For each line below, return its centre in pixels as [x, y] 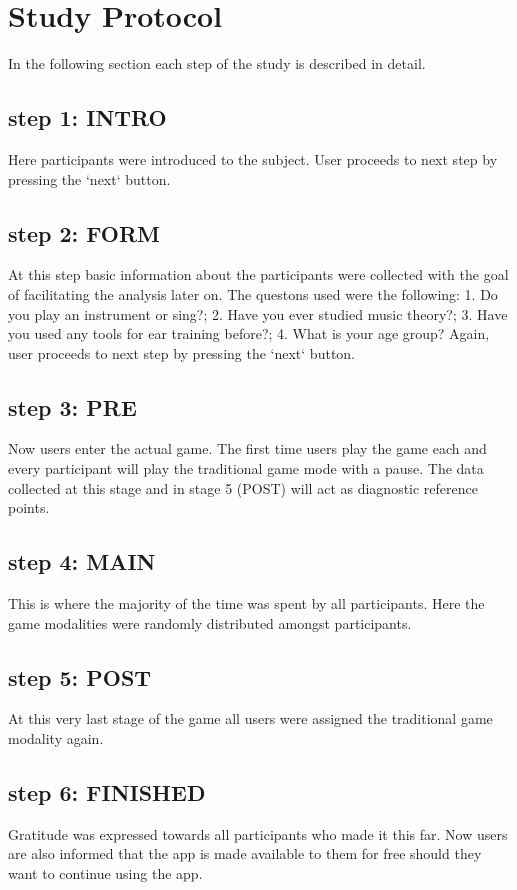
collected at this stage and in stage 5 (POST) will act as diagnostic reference [243, 487]
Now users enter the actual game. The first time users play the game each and [247, 448]
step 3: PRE [72, 406]
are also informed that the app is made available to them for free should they [245, 853]
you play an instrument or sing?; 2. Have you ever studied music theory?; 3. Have [258, 313]
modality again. [56, 738]
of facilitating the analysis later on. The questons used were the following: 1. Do [253, 293]
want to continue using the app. [105, 873]
